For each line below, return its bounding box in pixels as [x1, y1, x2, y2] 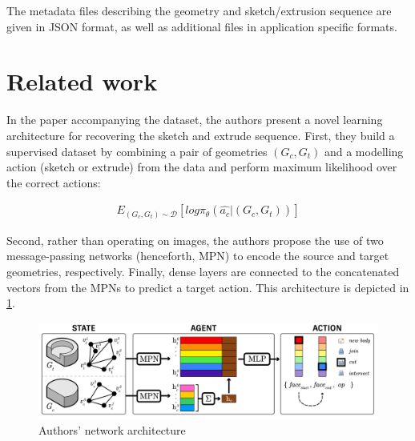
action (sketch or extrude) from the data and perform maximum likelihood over [6, 158, 397, 175]
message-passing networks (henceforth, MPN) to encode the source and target [6, 247, 389, 264]
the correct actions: [6, 174, 101, 190]
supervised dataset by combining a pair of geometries [6, 142, 268, 159]
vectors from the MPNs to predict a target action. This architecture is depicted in [6, 279, 409, 295]
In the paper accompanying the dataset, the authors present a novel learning [6, 111, 383, 128]
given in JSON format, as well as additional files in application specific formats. [6, 18, 397, 34]
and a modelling [324, 142, 404, 159]
